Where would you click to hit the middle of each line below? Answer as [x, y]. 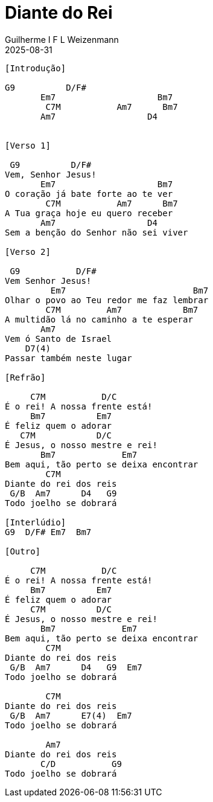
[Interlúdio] [36, 522]
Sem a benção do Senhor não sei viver [97, 232]
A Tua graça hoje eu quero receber [89, 213]
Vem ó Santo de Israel [59, 338]
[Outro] [23, 551]
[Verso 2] [28, 252]
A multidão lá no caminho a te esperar [99, 319]
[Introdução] [36, 68]
